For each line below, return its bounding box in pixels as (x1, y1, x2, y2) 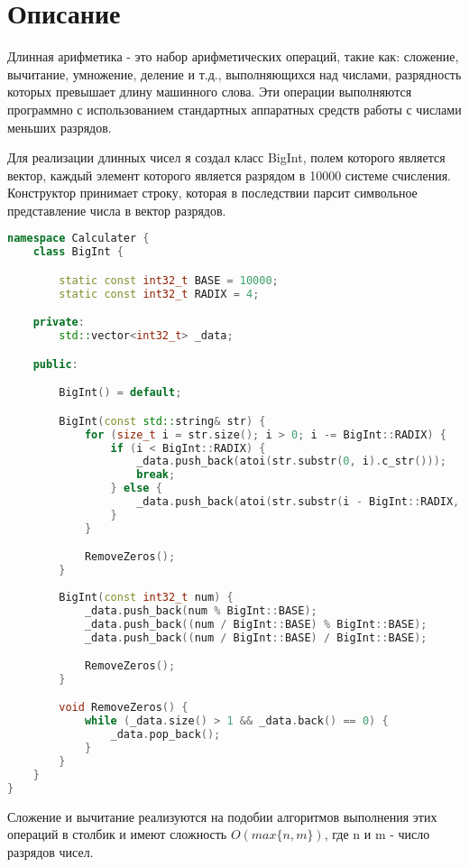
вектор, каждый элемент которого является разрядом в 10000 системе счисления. (7, 165, 451, 184)
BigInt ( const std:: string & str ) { (59, 414, 266, 428)
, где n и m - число (324, 825, 430, 844)
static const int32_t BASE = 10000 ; (59, 273, 279, 287)
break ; (136, 468, 176, 482)
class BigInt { (32, 245, 124, 259)
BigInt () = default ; (59, 386, 182, 400)
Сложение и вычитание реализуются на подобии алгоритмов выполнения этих (7, 807, 437, 825)
